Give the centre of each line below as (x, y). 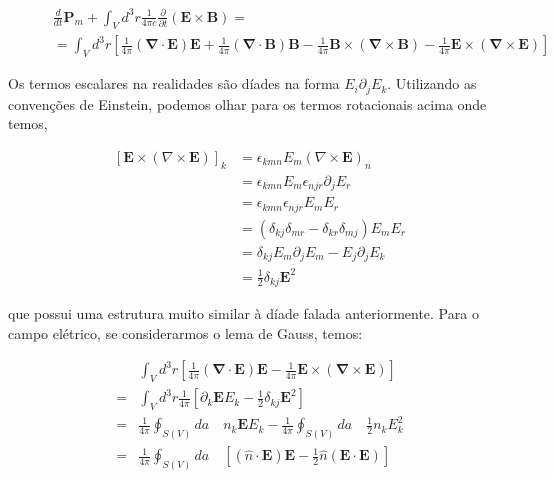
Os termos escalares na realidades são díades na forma (174, 83)
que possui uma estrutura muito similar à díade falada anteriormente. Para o (243, 313)
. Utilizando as (432, 83)
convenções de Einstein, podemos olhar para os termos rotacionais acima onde (247, 103)
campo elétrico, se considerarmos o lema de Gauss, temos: (185, 332)
